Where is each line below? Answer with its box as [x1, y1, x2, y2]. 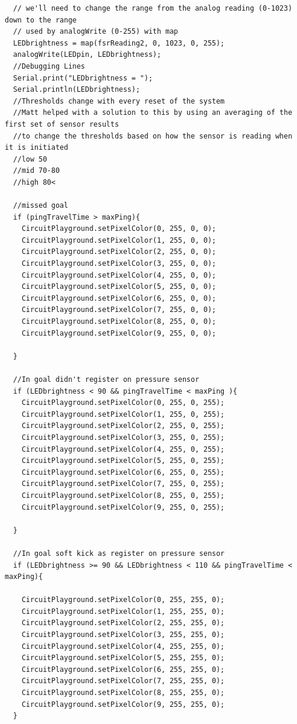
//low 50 [13, 155, 47, 163]
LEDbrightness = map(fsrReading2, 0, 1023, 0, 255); [13, 38, 225, 47]
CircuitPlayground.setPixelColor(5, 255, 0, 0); [21, 282, 216, 291]
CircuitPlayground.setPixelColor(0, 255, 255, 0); [21, 596, 225, 604]
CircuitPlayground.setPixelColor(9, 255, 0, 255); [21, 503, 225, 511]
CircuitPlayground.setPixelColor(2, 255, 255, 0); [21, 619, 225, 628]
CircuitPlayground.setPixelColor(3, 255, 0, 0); [21, 259, 216, 268]
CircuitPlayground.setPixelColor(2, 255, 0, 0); [21, 247, 216, 256]
